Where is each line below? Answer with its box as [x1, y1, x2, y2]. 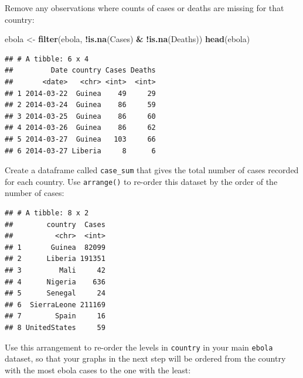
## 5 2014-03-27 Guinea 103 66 [5, 135, 156, 143]
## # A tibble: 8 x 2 [5, 209, 89, 218]
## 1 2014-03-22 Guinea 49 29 [5, 89, 156, 98]
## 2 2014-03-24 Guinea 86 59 [5, 101, 156, 109]
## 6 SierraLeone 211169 [5, 300, 105, 309]
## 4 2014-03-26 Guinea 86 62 [5, 123, 156, 132]
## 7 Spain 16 [5, 312, 105, 321]
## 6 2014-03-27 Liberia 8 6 [5, 146, 156, 155]
